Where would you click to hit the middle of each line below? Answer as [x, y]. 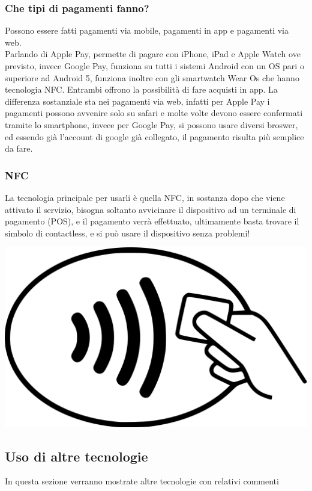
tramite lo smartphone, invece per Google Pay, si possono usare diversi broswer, [151, 124]
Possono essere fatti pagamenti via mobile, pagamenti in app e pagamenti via [147, 30]
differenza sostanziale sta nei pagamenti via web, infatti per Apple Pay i [137, 101]
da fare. [19, 148]
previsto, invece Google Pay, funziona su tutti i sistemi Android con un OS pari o [154, 66]
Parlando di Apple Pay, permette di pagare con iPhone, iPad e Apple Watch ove [153, 54]
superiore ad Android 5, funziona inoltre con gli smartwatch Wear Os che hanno [152, 77]
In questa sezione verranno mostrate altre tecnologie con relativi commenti [142, 481]
